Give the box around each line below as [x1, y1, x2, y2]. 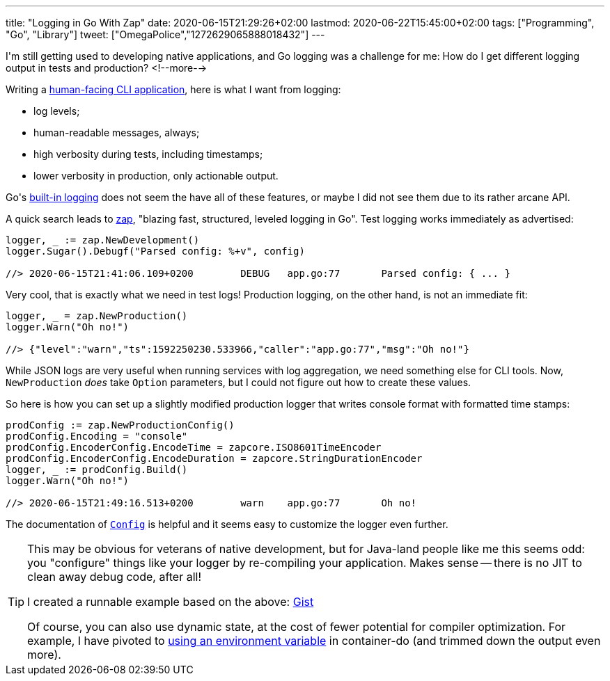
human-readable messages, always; [33, 127, 200, 138]
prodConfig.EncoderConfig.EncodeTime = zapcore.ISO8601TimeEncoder [6, 442, 382, 453]
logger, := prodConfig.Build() [6, 464, 188, 475]
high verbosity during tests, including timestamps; [33, 148, 263, 160]
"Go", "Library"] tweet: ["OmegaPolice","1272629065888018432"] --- [6, 29, 325, 40]
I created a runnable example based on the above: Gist [27, 595, 314, 609]
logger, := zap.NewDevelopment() [6, 234, 200, 246]
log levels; [33, 105, 80, 117]
